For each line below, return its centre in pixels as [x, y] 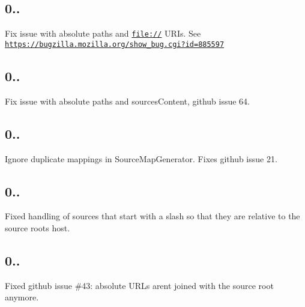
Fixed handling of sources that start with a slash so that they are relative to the [152, 216]
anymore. [22, 297]
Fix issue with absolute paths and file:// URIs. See [103, 33]
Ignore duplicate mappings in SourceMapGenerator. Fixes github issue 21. [141, 158]
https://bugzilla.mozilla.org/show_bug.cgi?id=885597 [115, 44]
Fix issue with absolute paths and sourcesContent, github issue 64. [128, 101]
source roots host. [38, 227]
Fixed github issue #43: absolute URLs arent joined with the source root [139, 285]
